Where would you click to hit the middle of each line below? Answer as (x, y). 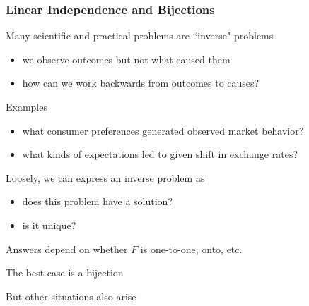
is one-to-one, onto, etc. (191, 249)
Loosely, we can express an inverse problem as (105, 177)
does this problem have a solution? (98, 201)
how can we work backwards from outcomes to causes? (141, 83)
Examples (27, 106)
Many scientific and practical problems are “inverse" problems (140, 36)
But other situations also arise (71, 296)
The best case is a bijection (65, 273)
